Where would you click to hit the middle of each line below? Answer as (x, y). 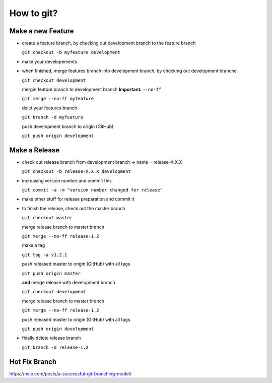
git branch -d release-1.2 (55, 347)
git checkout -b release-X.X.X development (76, 172)
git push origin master (51, 273)
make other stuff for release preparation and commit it (78, 199)
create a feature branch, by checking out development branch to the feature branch (109, 43)
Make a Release (35, 150)
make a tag (33, 245)
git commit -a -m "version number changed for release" (92, 190)
